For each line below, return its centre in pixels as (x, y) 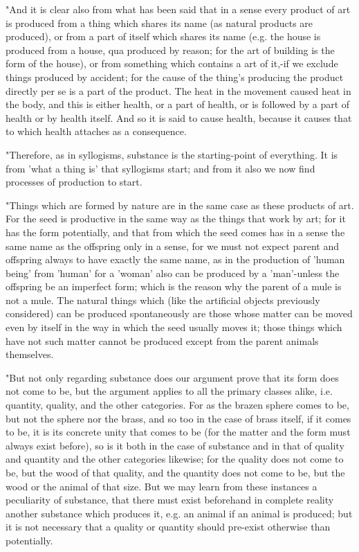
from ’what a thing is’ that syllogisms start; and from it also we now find (160, 168)
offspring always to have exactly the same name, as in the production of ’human (175, 259)
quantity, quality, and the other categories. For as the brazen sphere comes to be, (177, 405)
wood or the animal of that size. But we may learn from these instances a (162, 486)
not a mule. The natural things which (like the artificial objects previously (163, 300)
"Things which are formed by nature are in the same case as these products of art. (180, 205)
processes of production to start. (74, 182)
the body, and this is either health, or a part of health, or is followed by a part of (178, 104)
